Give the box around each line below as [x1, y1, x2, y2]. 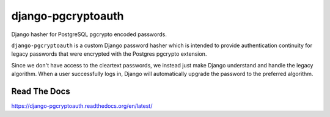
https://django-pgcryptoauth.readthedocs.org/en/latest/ [11, 102, 153, 110]
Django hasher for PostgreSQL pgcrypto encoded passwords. [11, 31, 167, 38]
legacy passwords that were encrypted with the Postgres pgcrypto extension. [11, 50, 207, 58]
